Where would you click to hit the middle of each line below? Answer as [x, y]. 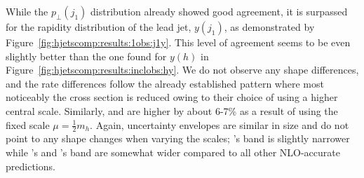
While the [27, 11]
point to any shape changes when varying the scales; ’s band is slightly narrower [178, 138]
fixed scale [28, 124]
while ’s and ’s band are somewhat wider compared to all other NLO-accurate [173, 152]
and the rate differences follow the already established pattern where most [165, 83]
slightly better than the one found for [86, 56]
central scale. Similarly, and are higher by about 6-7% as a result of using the [172, 110]
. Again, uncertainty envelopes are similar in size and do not [220, 124]
